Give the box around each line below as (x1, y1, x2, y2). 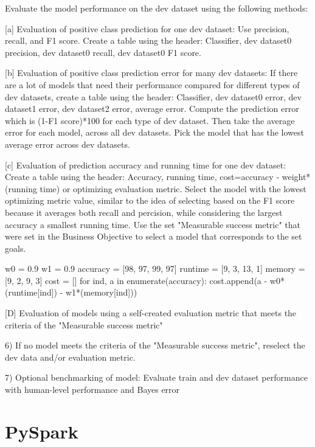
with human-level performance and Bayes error (5, 383, 180, 396)
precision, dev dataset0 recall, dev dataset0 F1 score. (5, 46, 201, 58)
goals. (5, 241, 26, 254)
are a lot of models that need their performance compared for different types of (5, 78, 300, 91)
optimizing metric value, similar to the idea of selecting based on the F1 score (5, 194, 295, 207)
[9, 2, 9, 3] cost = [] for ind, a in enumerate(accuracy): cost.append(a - (5, 274, 268, 286)
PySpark (5, 418, 78, 443)
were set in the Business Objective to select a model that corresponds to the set (5, 230, 302, 243)
